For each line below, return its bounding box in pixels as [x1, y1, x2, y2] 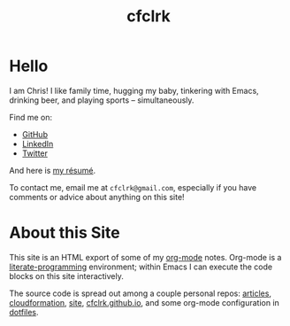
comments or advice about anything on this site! [9, 191, 185, 202]
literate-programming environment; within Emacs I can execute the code [9, 261, 272, 272]
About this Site [9, 223, 121, 243]
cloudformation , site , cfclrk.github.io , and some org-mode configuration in [9, 297, 280, 307]
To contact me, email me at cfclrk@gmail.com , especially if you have [9, 182, 257, 192]
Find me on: [9, 112, 53, 122]
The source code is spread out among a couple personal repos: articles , [9, 288, 272, 299]
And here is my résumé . [9, 165, 95, 175]
